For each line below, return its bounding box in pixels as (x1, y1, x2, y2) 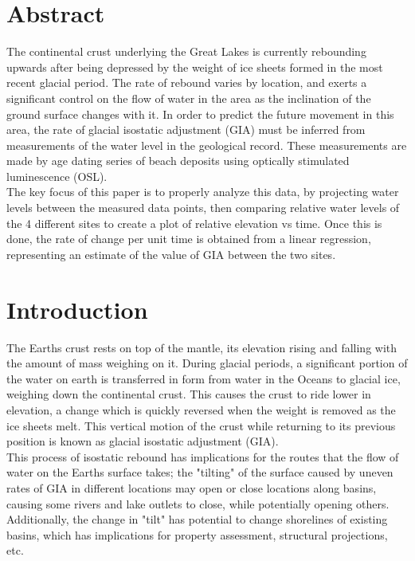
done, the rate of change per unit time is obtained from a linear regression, (6, 230, 371, 247)
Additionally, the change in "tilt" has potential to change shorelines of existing (6, 511, 388, 528)
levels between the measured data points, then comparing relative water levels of (6, 199, 400, 216)
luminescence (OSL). (6, 167, 108, 184)
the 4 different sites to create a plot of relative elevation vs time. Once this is (6, 214, 382, 231)
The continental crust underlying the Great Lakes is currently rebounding (6, 43, 366, 60)
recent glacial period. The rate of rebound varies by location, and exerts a (6, 74, 367, 91)
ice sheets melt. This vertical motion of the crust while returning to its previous (6, 417, 396, 433)
